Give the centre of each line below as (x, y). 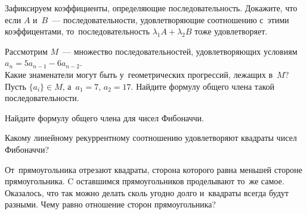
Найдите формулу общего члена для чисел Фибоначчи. (105, 117)
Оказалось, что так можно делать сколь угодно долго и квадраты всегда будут (147, 192)
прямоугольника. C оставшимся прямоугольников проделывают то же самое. (145, 181)
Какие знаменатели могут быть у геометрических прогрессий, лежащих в (139, 74)
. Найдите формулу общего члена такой (203, 86)
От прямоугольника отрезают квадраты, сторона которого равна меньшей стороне (153, 169)
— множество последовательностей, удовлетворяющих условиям (180, 51)
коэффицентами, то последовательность (77, 31)
